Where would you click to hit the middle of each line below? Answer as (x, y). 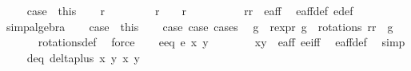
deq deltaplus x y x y (83, 57)
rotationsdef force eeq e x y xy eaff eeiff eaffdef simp (221, 42)
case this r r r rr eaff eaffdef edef (190, 10)
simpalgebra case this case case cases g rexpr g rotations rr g (200, 26)
